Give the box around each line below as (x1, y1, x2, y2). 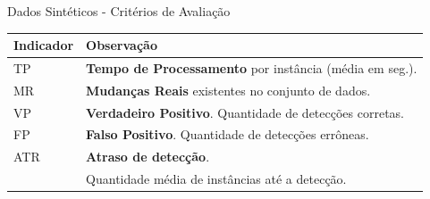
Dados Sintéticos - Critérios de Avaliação (7, 2, 231, 20)
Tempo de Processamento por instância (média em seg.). (86, 58, 417, 77)
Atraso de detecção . (86, 147, 210, 166)
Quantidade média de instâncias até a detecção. (86, 170, 347, 188)
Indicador (13, 36, 74, 54)
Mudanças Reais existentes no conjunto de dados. (86, 80, 371, 99)
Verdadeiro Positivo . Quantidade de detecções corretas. (86, 103, 404, 121)
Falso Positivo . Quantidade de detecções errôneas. (86, 125, 369, 144)
